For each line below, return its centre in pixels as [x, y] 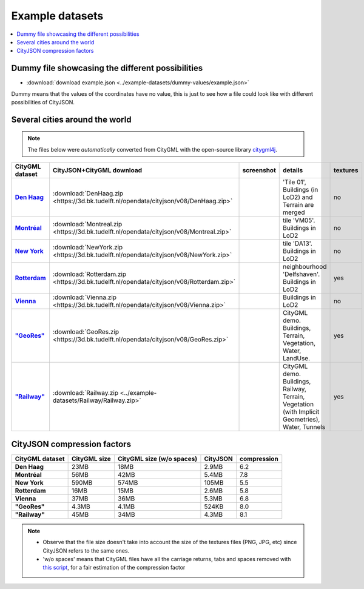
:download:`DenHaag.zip [88, 194]
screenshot [259, 170]
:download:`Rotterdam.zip [89, 274]
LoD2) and [298, 197]
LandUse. [296, 358]
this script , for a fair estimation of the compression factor [114, 568]
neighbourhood [305, 267]
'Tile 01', [294, 182]
